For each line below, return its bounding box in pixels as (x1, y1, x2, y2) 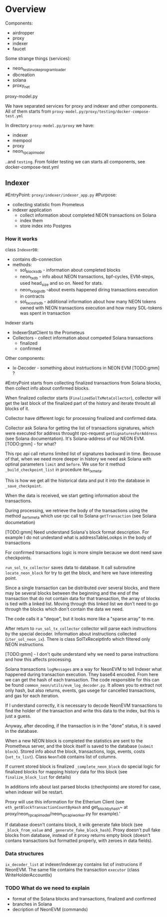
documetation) (5, 520, 35, 526)
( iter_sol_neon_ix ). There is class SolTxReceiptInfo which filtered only (5, 636, 151, 642)
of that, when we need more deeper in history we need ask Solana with (5, 456, 152, 462)
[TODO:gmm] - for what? (5, 441, 56, 447)
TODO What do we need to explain (5, 884, 90, 891)
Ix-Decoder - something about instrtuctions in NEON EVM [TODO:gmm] (12, 365, 160, 371)
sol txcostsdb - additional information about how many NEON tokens (19, 298, 156, 306)
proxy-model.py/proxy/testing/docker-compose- (52, 109, 151, 114)
